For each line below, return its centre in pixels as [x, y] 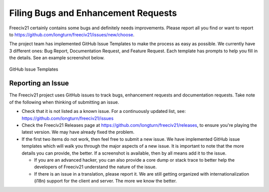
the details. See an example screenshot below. [57, 58]
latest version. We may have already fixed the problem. [78, 132]
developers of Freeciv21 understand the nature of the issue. [95, 167]
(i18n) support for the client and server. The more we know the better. [105, 181]
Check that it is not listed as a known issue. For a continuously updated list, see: [104, 111]
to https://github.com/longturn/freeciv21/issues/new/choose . [72, 34]
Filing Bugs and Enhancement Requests [93, 13]
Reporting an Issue [39, 83]
